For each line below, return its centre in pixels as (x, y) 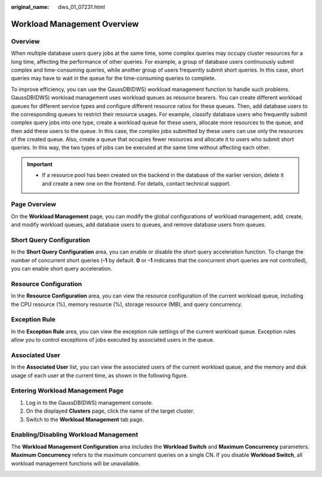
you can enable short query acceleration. (62, 269)
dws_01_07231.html (82, 7)
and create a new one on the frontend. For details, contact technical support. (136, 183)
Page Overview (34, 205)
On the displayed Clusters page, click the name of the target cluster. (110, 411)
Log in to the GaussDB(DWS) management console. (89, 402)
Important (40, 164)
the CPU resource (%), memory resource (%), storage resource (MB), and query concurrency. (127, 304)
